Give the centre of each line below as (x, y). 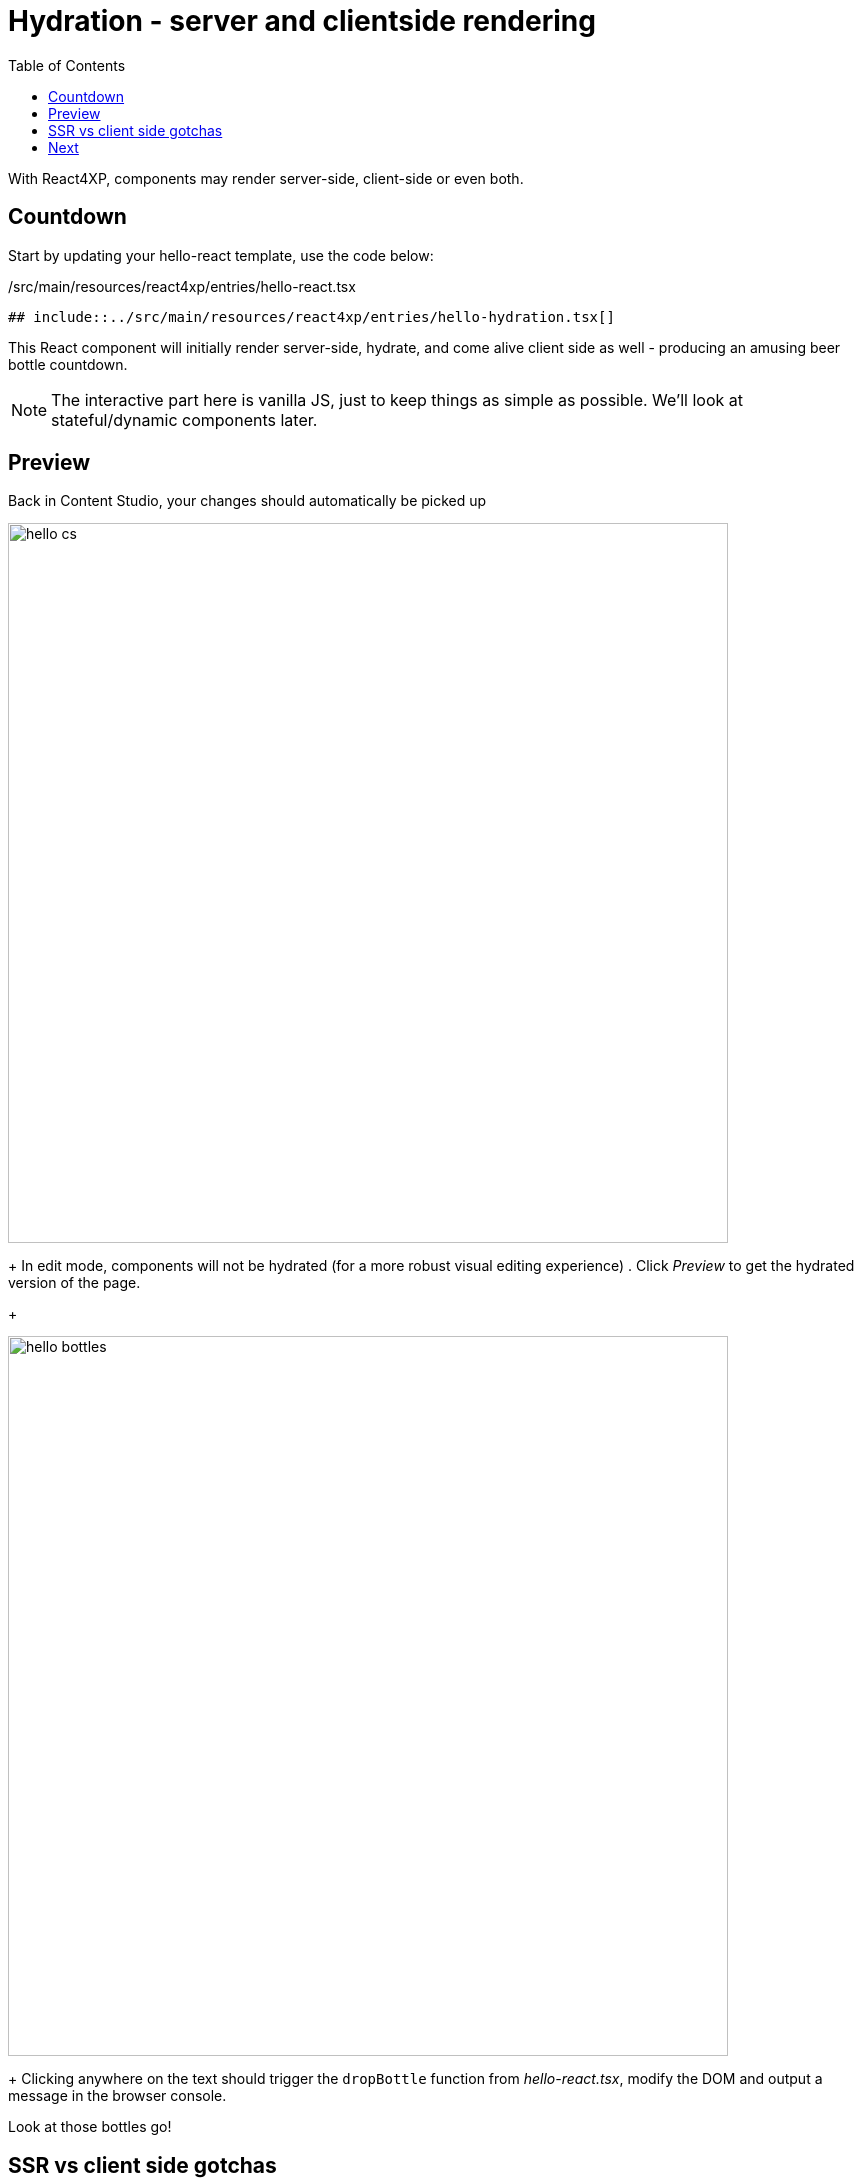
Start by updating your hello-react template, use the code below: (221, 255)
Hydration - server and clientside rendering (302, 21)
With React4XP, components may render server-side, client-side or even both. (266, 178)
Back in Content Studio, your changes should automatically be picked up (247, 501)
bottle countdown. (68, 364)
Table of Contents (67, 65)
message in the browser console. (117, 2096)
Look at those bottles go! (90, 2127)
